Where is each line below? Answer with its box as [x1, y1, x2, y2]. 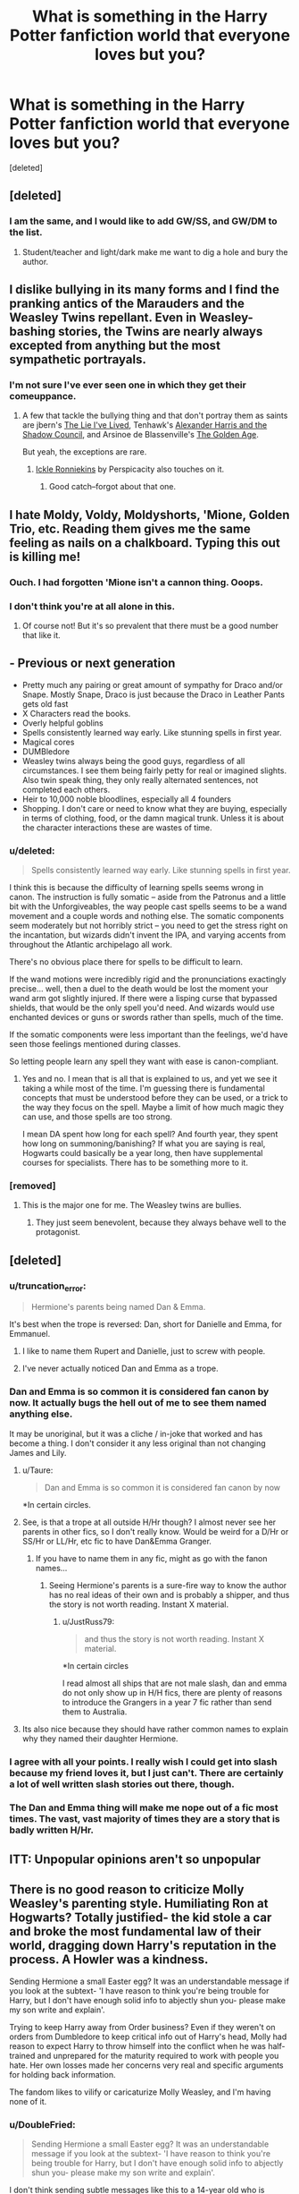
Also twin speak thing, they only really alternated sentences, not [21, 774, 259, 785]
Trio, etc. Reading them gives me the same [9, 521, 252, 536]
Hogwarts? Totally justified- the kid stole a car [9, 1910, 272, 1926]
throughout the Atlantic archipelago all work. [9, 940, 172, 950]
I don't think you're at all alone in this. [9, 600, 176, 612]
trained [9, 2050, 36, 2061]
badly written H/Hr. [9, 1824, 95, 1836]
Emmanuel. [9, 1329, 51, 1339]
